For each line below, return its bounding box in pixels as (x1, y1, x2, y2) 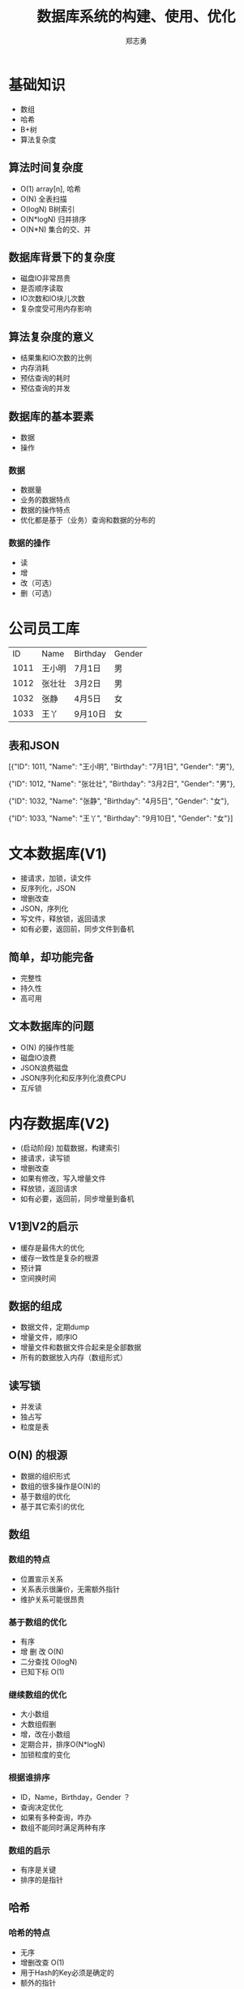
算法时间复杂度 (8, 161, 83, 174)
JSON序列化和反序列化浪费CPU (19, 1073, 126, 1083)
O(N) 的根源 (8, 1448, 67, 1462)
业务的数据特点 (19, 495, 71, 505)
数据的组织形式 (19, 1471, 71, 1481)
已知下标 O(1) (19, 1667, 65, 1677)
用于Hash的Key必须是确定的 (19, 1967, 115, 1977)
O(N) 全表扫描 (19, 194, 67, 204)
